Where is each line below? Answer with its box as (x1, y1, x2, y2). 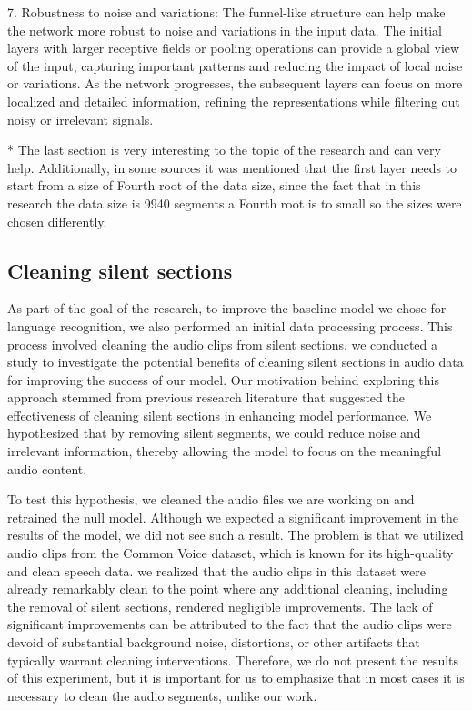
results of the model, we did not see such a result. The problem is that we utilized (7, 525, 464, 544)
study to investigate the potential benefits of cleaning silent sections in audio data (7, 352, 464, 371)
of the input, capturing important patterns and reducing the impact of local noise (7, 56, 463, 75)
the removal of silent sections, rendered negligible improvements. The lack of (7, 596, 433, 615)
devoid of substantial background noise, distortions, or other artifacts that (7, 633, 420, 652)
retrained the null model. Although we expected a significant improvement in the (7, 507, 459, 526)
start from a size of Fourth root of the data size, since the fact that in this (7, 176, 421, 195)
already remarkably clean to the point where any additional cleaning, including (7, 579, 448, 598)
